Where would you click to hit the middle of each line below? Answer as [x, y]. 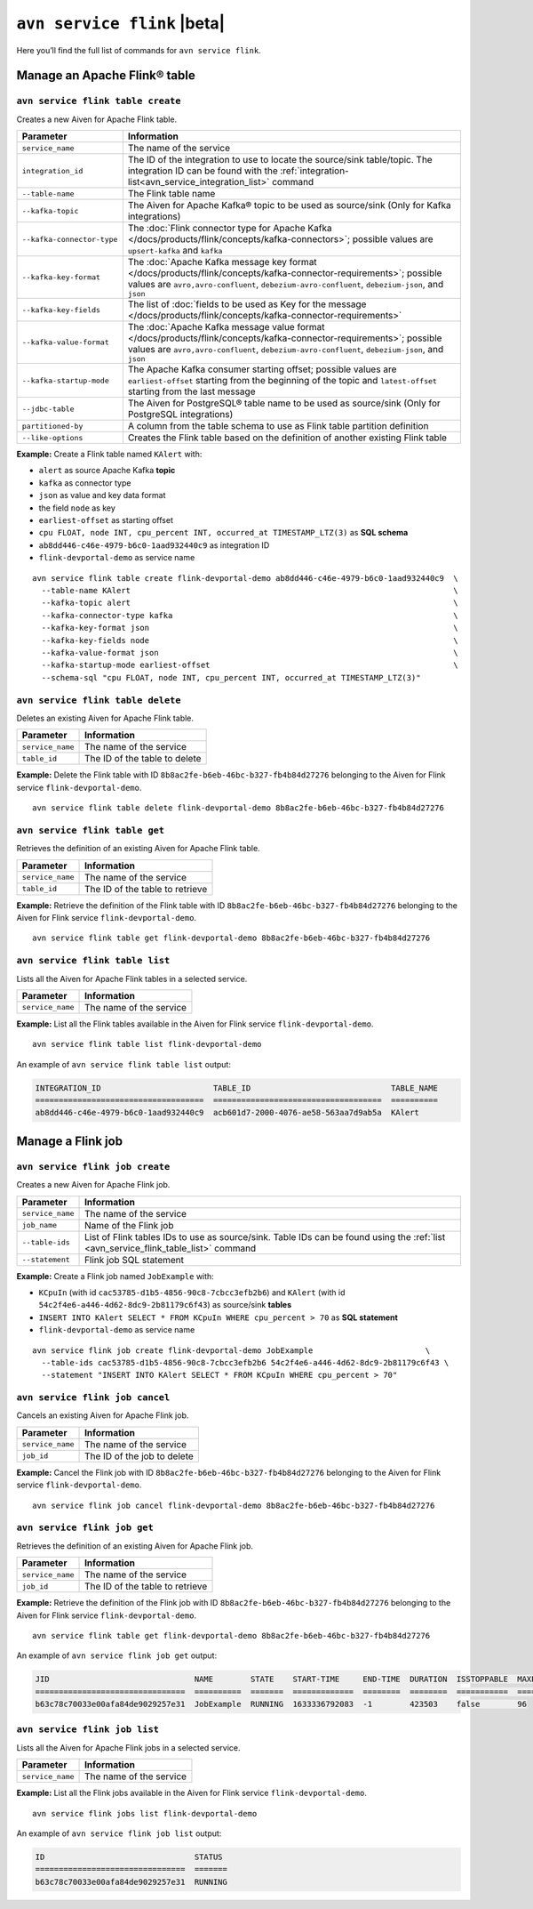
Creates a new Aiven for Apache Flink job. [93, 1185]
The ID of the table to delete [143, 759]
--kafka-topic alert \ [250, 603]
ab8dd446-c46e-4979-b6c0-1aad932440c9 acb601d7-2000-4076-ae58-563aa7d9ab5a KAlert [227, 1113]
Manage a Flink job [70, 1141]
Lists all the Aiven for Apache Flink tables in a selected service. [132, 979]
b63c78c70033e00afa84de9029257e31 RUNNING [131, 1882]
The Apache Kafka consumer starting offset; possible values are [262, 369]
